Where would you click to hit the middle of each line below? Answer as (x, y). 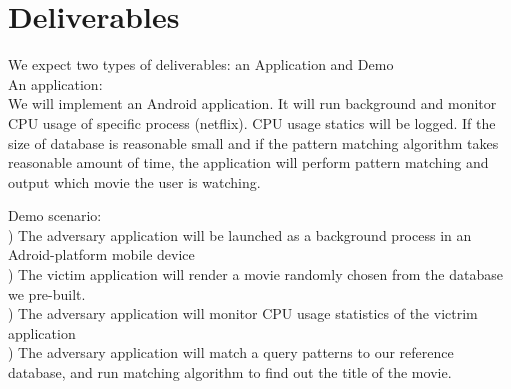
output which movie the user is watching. (134, 181)
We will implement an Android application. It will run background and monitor (252, 103)
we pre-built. (47, 293)
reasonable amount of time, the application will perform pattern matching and (248, 162)
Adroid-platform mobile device (101, 254)
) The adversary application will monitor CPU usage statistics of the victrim (243, 313)
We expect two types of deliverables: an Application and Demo (201, 64)
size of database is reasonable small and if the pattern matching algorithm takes (253, 142)
